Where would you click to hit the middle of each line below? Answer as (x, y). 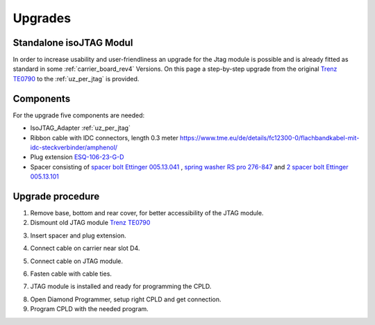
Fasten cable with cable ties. (71, 274)
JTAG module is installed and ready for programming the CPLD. (121, 286)
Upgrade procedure (56, 196)
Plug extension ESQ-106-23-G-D (77, 157)
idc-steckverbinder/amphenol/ (74, 147)
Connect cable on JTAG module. (77, 261)
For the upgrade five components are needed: (79, 115)
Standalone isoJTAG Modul (73, 43)
